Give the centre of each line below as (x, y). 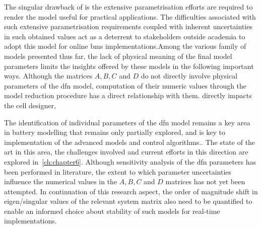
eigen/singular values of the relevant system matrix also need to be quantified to (128, 201)
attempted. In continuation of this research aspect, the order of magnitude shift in (131, 191)
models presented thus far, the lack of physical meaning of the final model (118, 56)
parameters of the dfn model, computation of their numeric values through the (125, 85)
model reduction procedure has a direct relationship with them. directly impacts (128, 95)
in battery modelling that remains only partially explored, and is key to (115, 132)
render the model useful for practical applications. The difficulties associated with (130, 16)
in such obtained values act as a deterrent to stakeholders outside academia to (125, 36)
